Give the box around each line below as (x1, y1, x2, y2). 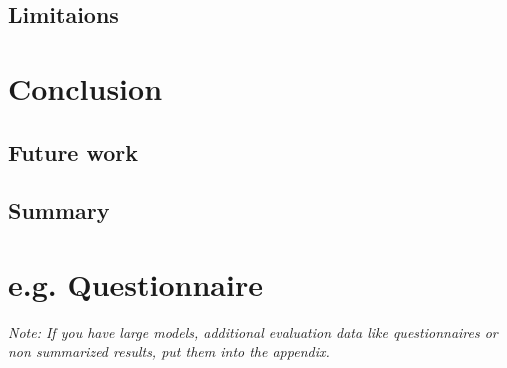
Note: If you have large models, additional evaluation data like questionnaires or (8, 321, 498, 342)
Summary (8, 195, 110, 226)
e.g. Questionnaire (8, 263, 263, 304)
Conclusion (8, 67, 163, 108)
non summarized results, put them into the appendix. (8, 341, 330, 362)
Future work (8, 136, 139, 167)
